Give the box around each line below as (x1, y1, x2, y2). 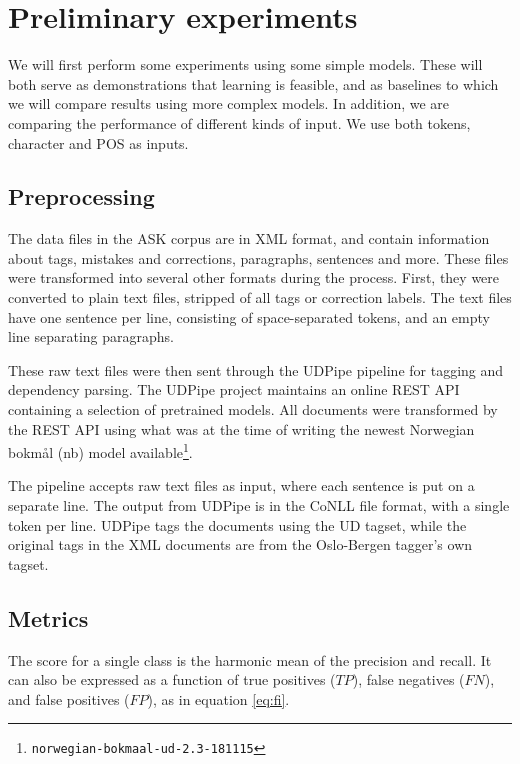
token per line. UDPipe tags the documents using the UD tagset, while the (8, 514, 467, 535)
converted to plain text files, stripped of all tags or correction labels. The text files (8, 287, 512, 308)
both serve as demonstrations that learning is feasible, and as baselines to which (8, 73, 499, 94)
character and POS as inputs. (8, 132, 189, 153)
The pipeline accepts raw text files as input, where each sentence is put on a (8, 475, 475, 496)
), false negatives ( (352, 669, 465, 690)
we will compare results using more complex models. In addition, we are (8, 93, 450, 114)
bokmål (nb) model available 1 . (8, 439, 193, 462)
